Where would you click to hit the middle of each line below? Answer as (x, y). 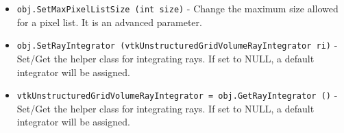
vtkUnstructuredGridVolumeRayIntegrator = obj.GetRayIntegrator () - (177, 95)
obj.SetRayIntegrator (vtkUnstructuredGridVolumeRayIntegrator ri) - (177, 45)
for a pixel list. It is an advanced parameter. (109, 22)
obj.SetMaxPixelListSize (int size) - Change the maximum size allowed (177, 8)
